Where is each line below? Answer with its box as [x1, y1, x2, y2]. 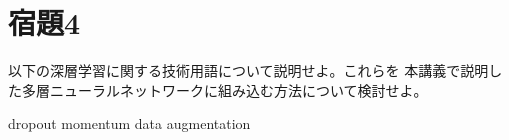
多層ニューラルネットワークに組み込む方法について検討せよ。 [21, 79, 428, 100]
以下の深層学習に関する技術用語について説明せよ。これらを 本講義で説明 [8, 60, 489, 81]
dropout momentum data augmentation [8, 113, 251, 134]
